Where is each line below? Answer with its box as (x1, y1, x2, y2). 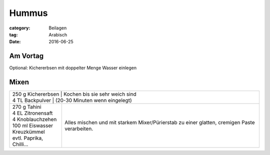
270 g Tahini (12, 104, 42, 111)
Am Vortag (9, 52, 44, 60)
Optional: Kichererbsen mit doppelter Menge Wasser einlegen (9, 65, 137, 71)
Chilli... (12, 141, 28, 148)
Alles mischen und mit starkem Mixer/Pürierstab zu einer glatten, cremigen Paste (64, 119, 255, 126)
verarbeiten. (64, 125, 93, 132)
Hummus (9, 7, 48, 18)
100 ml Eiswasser (12, 122, 53, 129)
